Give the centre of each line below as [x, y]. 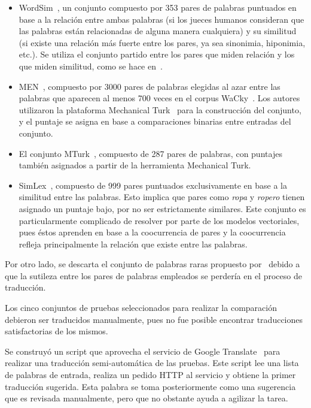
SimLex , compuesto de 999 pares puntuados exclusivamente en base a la [153, 185]
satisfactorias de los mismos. [57, 331]
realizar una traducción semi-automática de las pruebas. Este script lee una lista [152, 363]
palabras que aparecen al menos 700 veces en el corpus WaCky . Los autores [159, 98]
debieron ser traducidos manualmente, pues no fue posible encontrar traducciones [154, 319]
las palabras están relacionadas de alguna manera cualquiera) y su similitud [158, 31]
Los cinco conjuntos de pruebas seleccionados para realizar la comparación [141, 308]
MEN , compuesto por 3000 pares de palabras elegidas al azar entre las [150, 86]
